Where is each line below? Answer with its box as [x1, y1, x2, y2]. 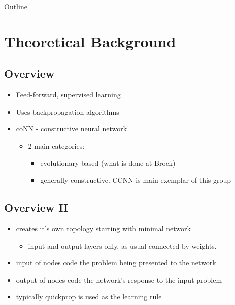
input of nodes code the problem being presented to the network [16, 257, 216, 268]
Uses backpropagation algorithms [16, 106, 119, 117]
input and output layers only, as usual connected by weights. [28, 240, 217, 251]
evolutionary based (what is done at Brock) [40, 157, 176, 168]
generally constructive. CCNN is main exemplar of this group [40, 175, 231, 185]
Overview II [4, 199, 69, 215]
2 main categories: [28, 140, 85, 151]
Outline [4, 1, 27, 11]
